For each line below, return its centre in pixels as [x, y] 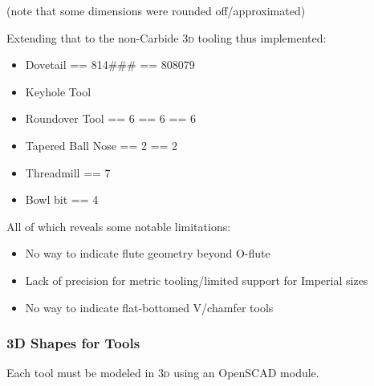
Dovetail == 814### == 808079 [110, 65]
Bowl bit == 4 [62, 199]
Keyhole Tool [58, 91]
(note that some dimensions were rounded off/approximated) [156, 10]
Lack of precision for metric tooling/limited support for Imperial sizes [197, 280]
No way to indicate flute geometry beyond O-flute [148, 253]
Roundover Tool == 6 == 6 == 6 [110, 118]
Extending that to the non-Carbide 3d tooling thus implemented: [167, 37]
